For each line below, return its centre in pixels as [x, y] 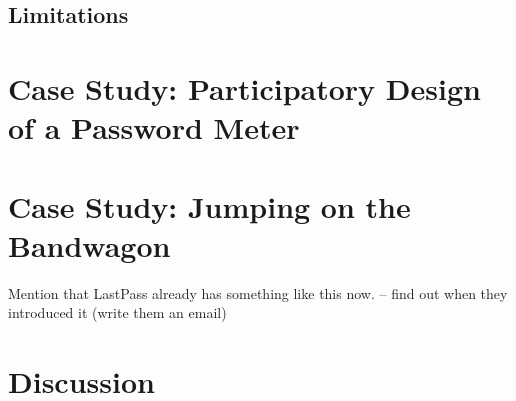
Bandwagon [89, 244]
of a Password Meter [154, 127]
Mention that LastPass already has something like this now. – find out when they [258, 292]
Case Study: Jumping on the [209, 205]
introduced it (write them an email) [117, 312]
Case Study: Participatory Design [244, 87]
